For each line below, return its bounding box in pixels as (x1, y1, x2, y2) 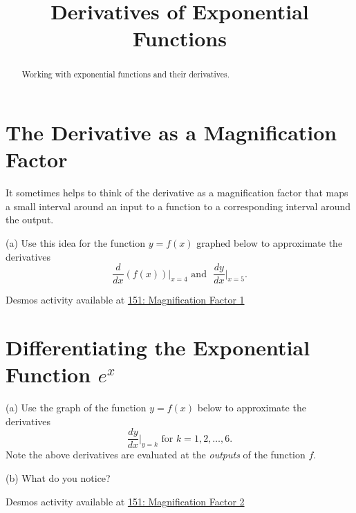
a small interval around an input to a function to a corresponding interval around (6, 198, 351, 213)
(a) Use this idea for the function (6, 235, 146, 250)
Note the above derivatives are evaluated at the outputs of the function (6, 447, 306, 462)
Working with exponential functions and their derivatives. (21, 68, 229, 80)
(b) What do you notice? (6, 470, 111, 485)
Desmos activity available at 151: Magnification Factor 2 (6, 494, 245, 508)
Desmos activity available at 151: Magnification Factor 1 (6, 292, 245, 307)
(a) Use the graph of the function (6, 400, 147, 415)
